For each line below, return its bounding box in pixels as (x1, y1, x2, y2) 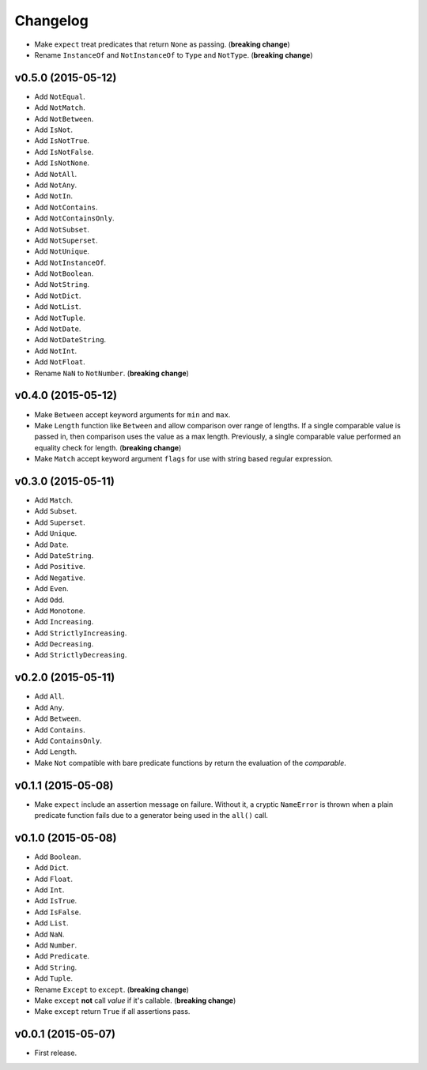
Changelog (14, 12, 89, 29)
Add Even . (34, 584, 69, 593)
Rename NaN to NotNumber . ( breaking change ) (34, 368, 190, 378)
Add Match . (34, 495, 73, 505)
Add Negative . (34, 573, 86, 582)
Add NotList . (34, 302, 81, 311)
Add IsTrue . (34, 896, 77, 906)
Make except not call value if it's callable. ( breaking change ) (34, 996, 236, 1005)
